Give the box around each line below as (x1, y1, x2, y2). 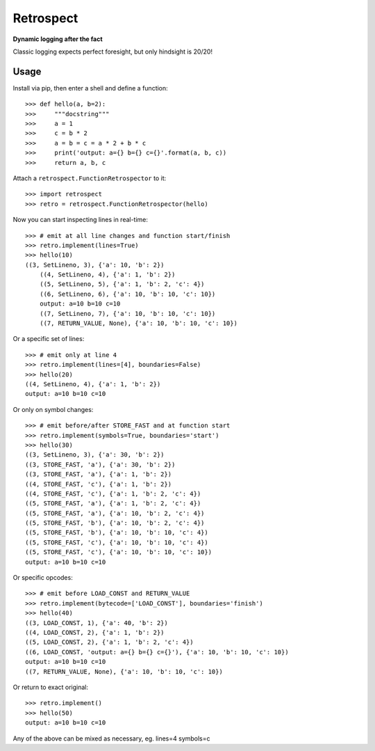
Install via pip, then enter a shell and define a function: (12, 84, 168, 92)
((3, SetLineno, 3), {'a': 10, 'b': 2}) (25, 261, 165, 269)
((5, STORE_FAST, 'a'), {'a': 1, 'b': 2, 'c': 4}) (25, 500, 201, 507)
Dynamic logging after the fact (12, 35, 103, 43)
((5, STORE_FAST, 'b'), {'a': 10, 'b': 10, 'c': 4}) (25, 529, 208, 537)
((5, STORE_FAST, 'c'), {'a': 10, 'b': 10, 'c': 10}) (25, 548, 212, 556)
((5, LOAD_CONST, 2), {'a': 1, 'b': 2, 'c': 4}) (25, 638, 194, 647)
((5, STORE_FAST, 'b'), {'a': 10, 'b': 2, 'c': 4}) (25, 519, 205, 527)
